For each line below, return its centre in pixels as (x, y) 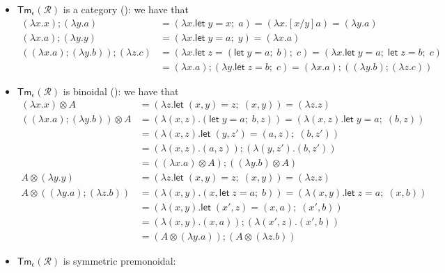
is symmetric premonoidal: (119, 260)
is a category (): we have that (126, 9)
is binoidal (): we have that (121, 91)
